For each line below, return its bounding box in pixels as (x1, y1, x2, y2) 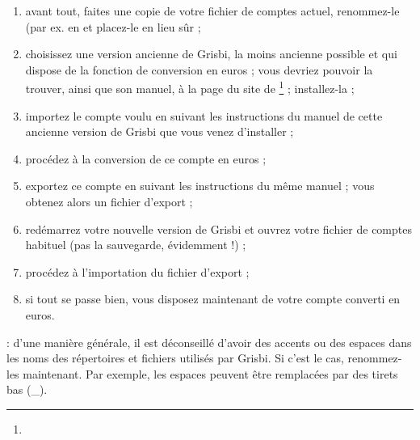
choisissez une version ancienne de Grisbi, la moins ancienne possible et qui (25, 45, 397, 62)
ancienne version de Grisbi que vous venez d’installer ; (25, 123, 294, 140)
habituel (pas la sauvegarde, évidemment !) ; (25, 236, 246, 253)
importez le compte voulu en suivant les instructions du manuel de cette (25, 107, 383, 124)
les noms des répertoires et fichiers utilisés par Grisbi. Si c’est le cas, (6, 349, 344, 366)
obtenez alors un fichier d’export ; (25, 193, 193, 209)
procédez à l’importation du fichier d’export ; (25, 263, 250, 280)
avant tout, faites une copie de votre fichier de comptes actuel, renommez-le (25, 2, 400, 19)
